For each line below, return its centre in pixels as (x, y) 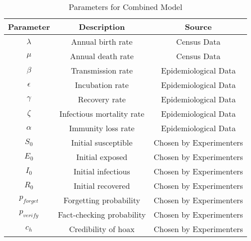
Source (198, 27)
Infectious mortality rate (102, 114)
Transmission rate (102, 70)
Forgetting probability (102, 200)
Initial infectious (102, 171)
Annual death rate (102, 56)
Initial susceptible (102, 142)
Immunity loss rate (102, 128)
